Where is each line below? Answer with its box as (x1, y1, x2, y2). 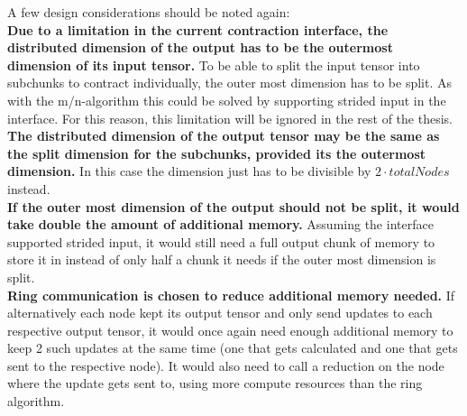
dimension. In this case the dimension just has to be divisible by (7, 162, 371, 180)
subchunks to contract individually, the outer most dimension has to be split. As (7, 73, 452, 92)
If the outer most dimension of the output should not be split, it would (7, 197, 460, 216)
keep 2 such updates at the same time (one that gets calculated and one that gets (7, 338, 458, 357)
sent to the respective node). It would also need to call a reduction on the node (7, 356, 444, 374)
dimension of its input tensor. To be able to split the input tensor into (7, 55, 420, 74)
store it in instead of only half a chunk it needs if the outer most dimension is (7, 250, 436, 269)
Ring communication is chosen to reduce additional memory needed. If (7, 285, 455, 304)
